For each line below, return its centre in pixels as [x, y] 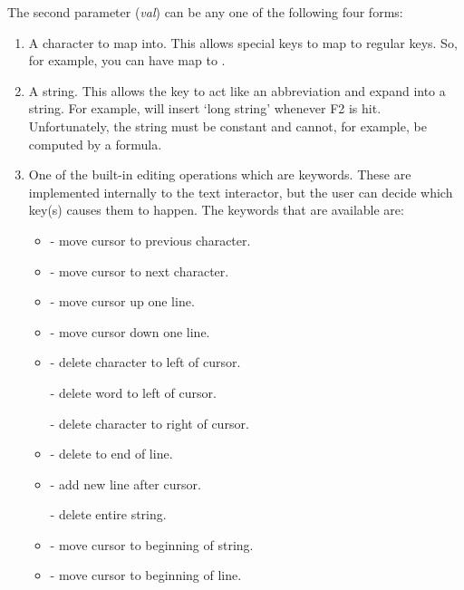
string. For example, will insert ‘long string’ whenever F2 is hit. [205, 108]
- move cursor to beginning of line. [146, 575]
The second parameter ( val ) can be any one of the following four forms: [205, 12]
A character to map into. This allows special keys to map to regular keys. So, [243, 42]
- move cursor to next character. [140, 271]
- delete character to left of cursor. [145, 362]
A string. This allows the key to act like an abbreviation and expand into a [237, 90]
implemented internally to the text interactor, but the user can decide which [241, 192]
